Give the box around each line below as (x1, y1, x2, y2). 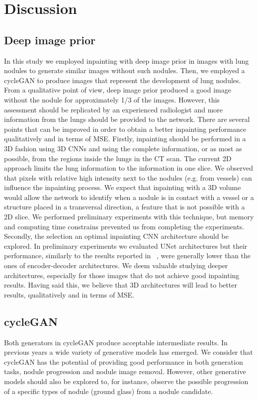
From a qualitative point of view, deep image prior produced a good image (4, 85, 231, 95)
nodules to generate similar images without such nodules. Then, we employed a (4, 65, 245, 76)
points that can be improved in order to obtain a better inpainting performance (4, 123, 247, 134)
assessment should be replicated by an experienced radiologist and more (4, 104, 223, 114)
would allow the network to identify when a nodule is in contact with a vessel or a (4, 192, 254, 202)
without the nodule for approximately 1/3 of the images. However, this (4, 94, 220, 104)
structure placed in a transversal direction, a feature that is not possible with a (4, 201, 245, 212)
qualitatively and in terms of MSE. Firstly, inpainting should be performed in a (4, 133, 246, 144)
